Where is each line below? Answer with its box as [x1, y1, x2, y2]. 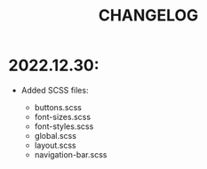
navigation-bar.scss [34, 149, 107, 160]
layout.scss [34, 140, 76, 150]
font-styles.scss [34, 121, 94, 132]
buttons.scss [34, 101, 82, 112]
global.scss [34, 130, 77, 141]
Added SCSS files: [20, 84, 89, 95]
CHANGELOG [98, 5, 199, 26]
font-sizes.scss [34, 111, 91, 122]
